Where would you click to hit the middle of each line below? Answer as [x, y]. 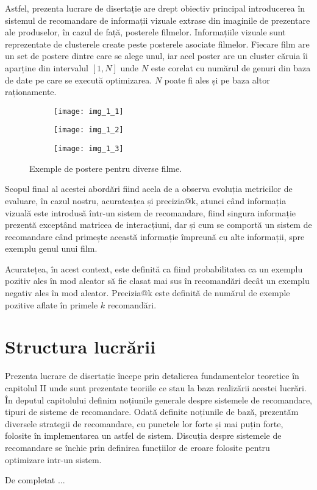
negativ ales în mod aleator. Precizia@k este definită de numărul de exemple [148, 293]
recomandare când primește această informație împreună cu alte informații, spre [155, 236]
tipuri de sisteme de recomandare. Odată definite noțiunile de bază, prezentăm [152, 412]
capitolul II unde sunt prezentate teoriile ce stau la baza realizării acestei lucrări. [156, 387]
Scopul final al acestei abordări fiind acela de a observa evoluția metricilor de [149, 189]
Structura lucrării [80, 346]
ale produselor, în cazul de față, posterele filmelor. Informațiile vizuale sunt [145, 32]
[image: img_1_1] [89, 111]
